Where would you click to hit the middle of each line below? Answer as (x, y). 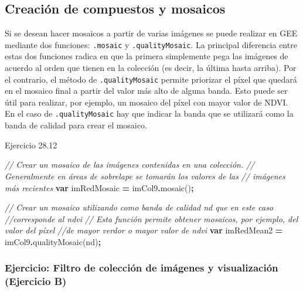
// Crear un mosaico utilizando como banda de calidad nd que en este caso (139, 207)
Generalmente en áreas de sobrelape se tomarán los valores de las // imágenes (145, 176)
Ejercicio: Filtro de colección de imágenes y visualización (142, 268)
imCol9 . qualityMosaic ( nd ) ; (53, 241)
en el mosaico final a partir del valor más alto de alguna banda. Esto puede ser (146, 91)
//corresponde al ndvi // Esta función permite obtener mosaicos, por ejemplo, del (151, 218)
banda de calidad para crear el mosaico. (76, 125)
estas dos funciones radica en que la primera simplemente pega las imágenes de (147, 56)
